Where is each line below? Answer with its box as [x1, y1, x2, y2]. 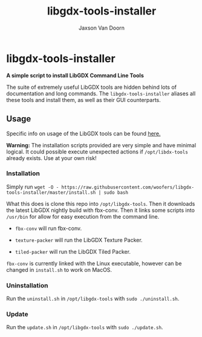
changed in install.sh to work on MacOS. [6, 266, 112, 273]
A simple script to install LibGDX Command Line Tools [6, 71, 144, 79]
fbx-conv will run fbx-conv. [15, 225, 82, 232]
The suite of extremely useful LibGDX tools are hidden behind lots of [6, 83, 177, 91]
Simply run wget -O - [6, 183, 59, 190]
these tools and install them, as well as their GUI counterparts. [6, 96, 161, 103]
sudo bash [103, 189, 129, 196]
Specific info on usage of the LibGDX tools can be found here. [6, 130, 161, 137]
